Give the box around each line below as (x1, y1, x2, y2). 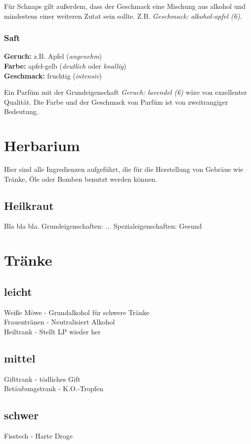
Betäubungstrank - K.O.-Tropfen (4, 383, 104, 394)
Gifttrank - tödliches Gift (4, 373, 81, 384)
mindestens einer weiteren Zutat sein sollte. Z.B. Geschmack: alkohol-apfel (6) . (4, 10, 242, 21)
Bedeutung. (4, 106, 39, 117)
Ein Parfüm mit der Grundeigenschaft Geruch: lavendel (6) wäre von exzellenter (4, 87, 247, 97)
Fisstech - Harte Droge (4, 431, 73, 441)
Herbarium (4, 135, 80, 156)
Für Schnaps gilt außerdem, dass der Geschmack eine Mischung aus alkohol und (4, 1, 246, 11)
